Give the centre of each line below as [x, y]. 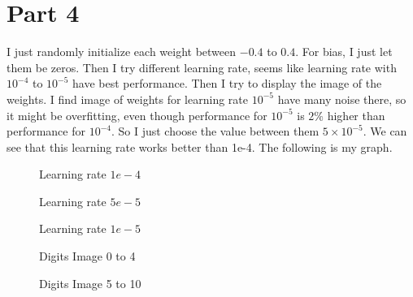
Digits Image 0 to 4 [87, 256]
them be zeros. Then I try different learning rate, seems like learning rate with [202, 67]
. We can [385, 131]
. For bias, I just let [344, 52]
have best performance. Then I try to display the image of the [227, 83]
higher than [356, 115]
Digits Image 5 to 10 [90, 283]
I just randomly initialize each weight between [122, 52]
